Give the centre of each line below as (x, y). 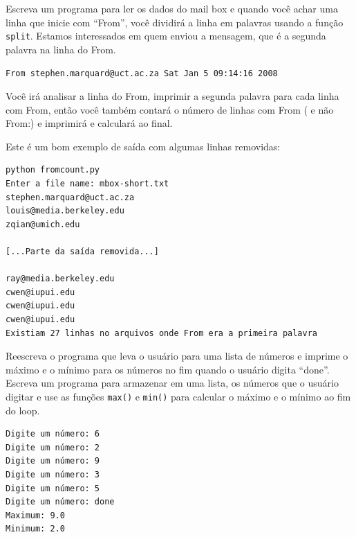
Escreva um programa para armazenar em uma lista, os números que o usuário (172, 383)
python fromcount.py (53, 170)
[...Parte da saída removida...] (82, 252)
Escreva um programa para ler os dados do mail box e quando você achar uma (172, 8)
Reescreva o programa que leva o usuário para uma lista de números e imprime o (177, 356)
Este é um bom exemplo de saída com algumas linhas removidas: (143, 146)
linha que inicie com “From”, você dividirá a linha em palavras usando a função (175, 22)
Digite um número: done (60, 502)
